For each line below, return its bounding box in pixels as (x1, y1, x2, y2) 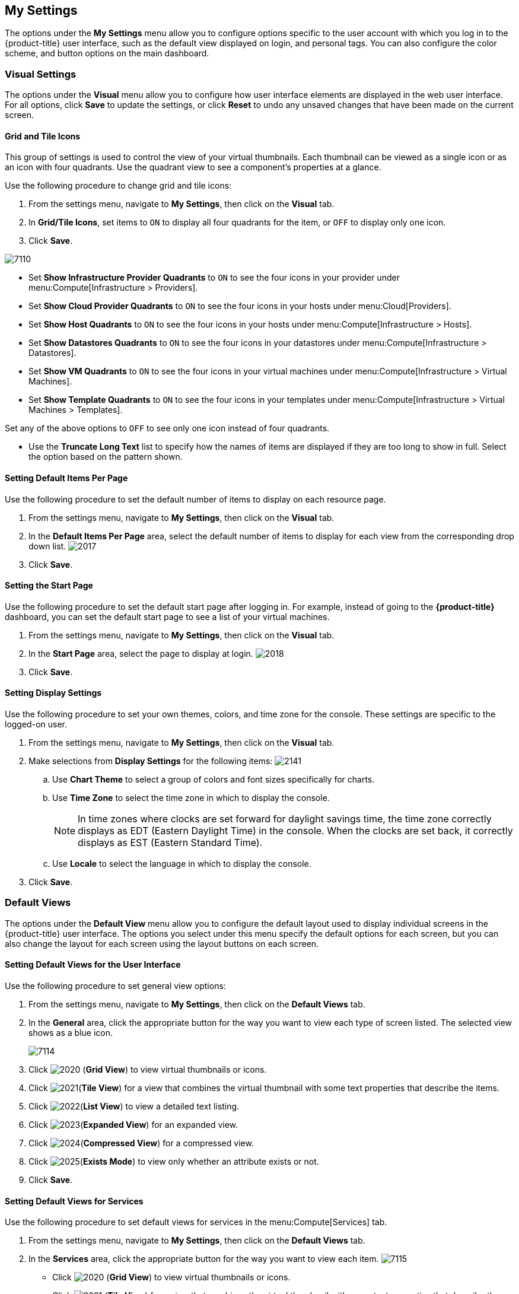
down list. (28, 541, 66, 551)
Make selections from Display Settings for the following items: (28, 756, 273, 767)
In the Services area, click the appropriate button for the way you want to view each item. (28, 1254, 379, 1264)
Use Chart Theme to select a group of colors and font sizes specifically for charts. (52, 774, 375, 785)
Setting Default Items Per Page (5, 473, 128, 483)
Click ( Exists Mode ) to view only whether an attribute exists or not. (28, 1156, 319, 1167)
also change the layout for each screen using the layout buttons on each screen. (5, 938, 319, 949)
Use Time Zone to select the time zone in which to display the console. (52, 793, 330, 803)
